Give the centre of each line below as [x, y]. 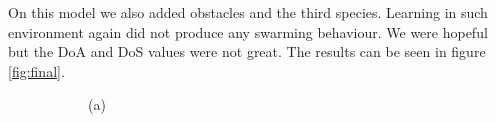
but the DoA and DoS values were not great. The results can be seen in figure [247, 51]
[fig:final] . [36, 70]
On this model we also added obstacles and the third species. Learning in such [248, 12]
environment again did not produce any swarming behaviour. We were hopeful [248, 31]
